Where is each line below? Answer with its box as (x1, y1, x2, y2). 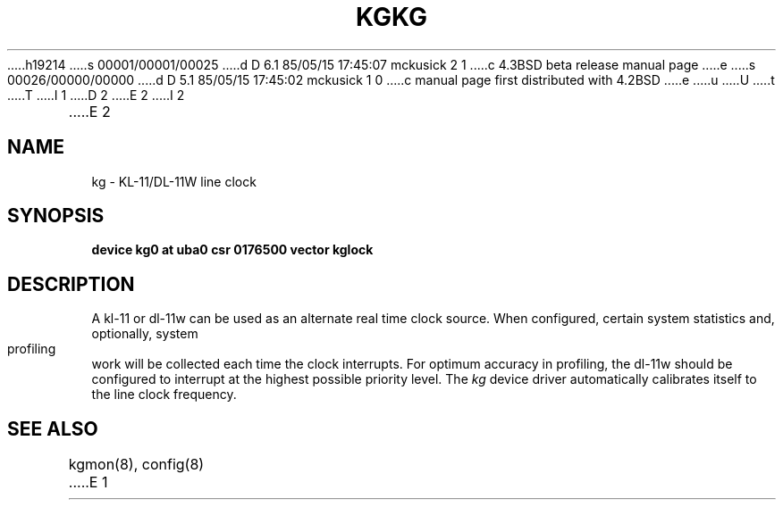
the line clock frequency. (91, 386, 237, 403)
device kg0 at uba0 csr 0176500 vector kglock (91, 242, 374, 258)
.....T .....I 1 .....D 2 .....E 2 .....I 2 (7, 87, 185, 103)
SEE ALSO (7, 417, 98, 440)
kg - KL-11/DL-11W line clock (91, 173, 257, 189)
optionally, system (91, 326, 198, 342)
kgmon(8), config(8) (68, 455, 205, 474)
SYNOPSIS (7, 204, 105, 228)
